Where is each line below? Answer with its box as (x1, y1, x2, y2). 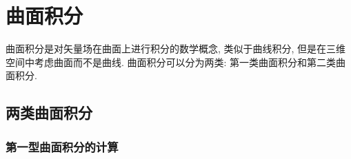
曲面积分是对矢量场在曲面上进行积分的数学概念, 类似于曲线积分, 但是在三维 (6, 41, 346, 56)
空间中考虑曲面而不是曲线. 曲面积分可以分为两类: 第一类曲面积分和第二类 (6, 54, 337, 69)
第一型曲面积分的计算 (6, 138, 119, 155)
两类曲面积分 (6, 102, 92, 123)
